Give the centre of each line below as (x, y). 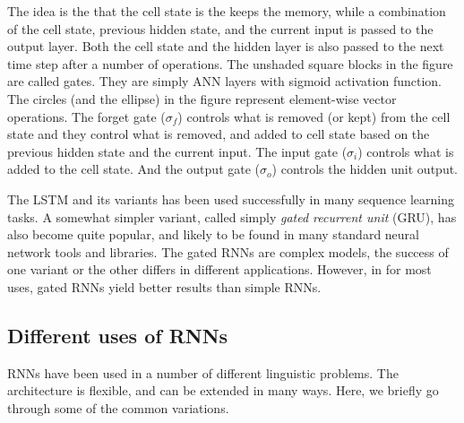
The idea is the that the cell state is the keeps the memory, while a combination (227, 11)
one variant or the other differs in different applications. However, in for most (219, 269)
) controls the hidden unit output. (365, 169)
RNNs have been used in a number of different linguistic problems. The (203, 372)
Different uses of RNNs (118, 335)
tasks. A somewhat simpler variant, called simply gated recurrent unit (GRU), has (232, 216)
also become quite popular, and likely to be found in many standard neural (213, 234)
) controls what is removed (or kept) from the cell (314, 116)
